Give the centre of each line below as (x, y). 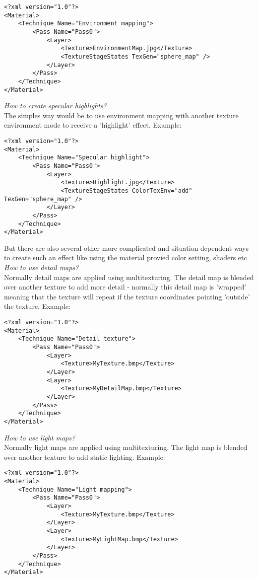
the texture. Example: (37, 306)
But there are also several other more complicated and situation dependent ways (126, 248)
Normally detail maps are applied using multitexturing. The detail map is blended (129, 277)
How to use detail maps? (41, 267)
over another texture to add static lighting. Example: (85, 457)
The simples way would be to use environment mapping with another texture (121, 115)
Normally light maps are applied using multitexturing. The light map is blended (126, 447)
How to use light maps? (40, 437)
